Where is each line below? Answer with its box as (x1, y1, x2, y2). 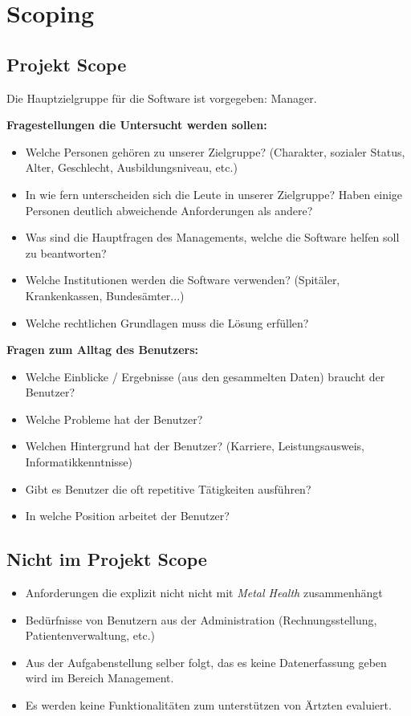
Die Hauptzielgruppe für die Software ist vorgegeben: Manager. (6, 89, 317, 106)
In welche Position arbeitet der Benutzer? (25, 507, 230, 524)
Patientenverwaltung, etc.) (25, 627, 156, 644)
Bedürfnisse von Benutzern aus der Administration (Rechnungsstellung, (25, 611, 377, 628)
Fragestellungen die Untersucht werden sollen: (6, 116, 267, 133)
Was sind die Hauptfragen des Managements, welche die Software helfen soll (25, 229, 400, 246)
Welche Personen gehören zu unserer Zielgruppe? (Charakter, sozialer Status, (25, 143, 405, 160)
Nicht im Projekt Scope (6, 547, 207, 572)
